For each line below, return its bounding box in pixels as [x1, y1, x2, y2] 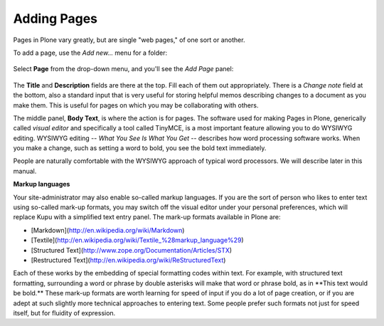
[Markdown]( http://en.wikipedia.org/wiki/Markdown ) [31, 226, 185, 234]
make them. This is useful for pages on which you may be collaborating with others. [13, 100, 259, 110]
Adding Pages [13, 11, 97, 26]
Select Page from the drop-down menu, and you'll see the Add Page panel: [13, 65, 234, 73]
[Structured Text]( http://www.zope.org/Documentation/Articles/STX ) [31, 246, 233, 254]
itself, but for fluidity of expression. [13, 308, 116, 317]
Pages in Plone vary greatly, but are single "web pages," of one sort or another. [13, 36, 245, 44]
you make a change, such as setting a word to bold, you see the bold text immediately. [13, 144, 267, 152]
